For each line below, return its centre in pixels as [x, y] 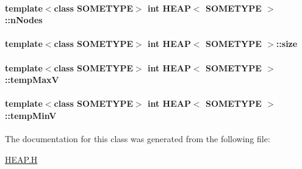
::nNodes [24, 20]
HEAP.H [21, 159]
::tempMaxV [32, 80]
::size [287, 44]
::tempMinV [31, 115]
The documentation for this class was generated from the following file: [138, 139]
